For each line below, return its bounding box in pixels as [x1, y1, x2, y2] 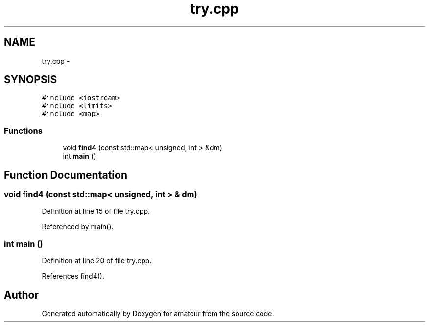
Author [4, 288, 39, 301]
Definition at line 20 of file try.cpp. [42, 256, 152, 265]
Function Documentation [4, 168, 127, 181]
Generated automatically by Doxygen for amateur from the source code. [42, 309, 274, 318]
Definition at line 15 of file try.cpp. [42, 207, 150, 216]
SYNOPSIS [4, 73, 57, 86]
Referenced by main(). [42, 222, 114, 231]
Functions [4, 125, 43, 136]
